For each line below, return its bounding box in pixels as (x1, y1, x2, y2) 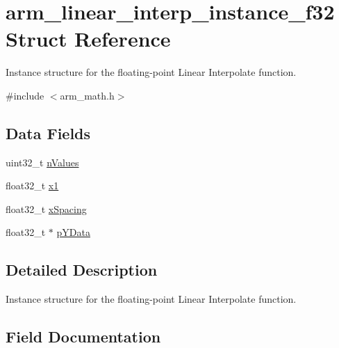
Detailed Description (6, 259, 158, 280)
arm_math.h (60, 88, 115, 102)
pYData (56, 225, 90, 239)
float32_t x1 (6, 178, 59, 193)
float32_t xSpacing (6, 201, 87, 216)
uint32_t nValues (6, 155, 79, 169)
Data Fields (6, 122, 91, 143)
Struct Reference (6, 24, 171, 53)
